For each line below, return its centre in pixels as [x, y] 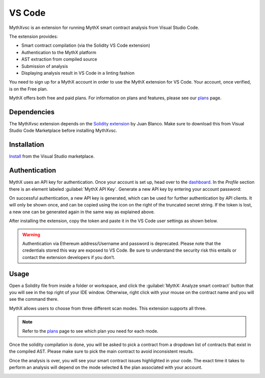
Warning [31, 234]
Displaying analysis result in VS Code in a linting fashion [78, 73]
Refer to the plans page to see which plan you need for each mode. [90, 331]
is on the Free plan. [28, 89]
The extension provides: [34, 36]
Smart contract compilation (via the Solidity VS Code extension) [86, 45]
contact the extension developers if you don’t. [69, 257]
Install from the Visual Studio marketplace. [52, 156]
